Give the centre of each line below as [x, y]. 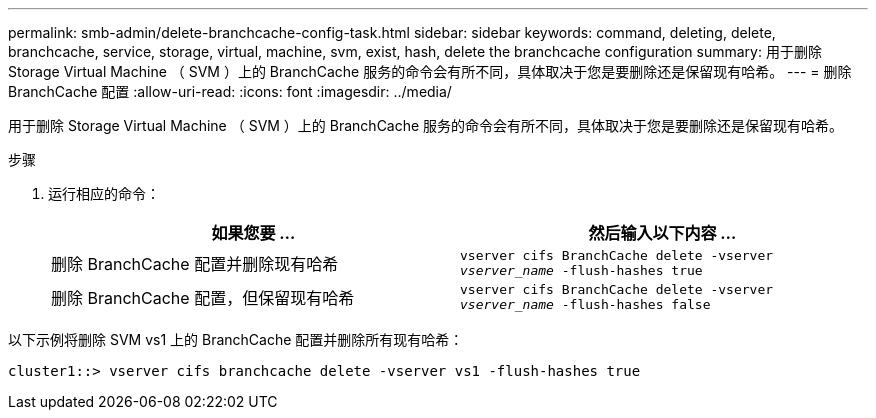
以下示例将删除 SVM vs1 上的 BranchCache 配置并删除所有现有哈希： [236, 339]
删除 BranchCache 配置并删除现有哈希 [195, 264]
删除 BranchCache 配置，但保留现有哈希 [203, 298]
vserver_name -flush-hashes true [581, 270]
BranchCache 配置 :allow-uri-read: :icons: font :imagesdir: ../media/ [230, 91]
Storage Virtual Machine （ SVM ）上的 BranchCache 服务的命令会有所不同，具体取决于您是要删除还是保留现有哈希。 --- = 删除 [430, 71]
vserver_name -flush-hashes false [585, 304]
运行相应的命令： [104, 193]
